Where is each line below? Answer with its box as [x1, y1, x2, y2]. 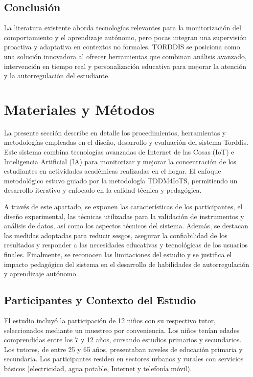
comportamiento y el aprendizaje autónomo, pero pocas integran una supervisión [4, 32, 247, 42]
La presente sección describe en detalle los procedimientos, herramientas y [4, 127, 226, 137]
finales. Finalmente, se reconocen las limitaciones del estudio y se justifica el [4, 249, 232, 260]
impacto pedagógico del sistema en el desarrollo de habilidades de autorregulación [4, 259, 249, 269]
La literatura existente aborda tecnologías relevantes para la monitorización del [4, 22, 241, 33]
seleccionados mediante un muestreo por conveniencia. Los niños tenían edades [4, 325, 240, 335]
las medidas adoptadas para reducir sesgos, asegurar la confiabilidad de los [4, 230, 228, 240]
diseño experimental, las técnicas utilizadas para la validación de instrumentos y [4, 211, 244, 221]
